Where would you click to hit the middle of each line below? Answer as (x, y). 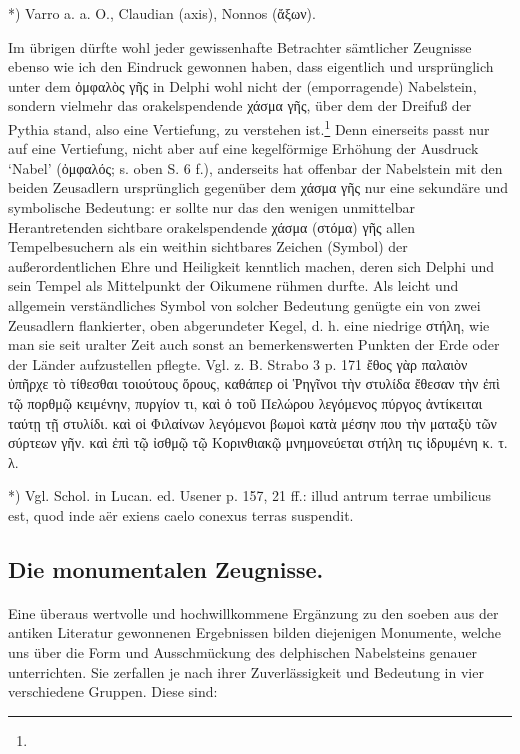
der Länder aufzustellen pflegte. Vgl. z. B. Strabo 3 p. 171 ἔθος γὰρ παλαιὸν (238, 363)
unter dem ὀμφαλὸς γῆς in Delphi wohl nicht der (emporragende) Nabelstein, (242, 85)
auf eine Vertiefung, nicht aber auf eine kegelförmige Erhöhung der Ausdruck (243, 148)
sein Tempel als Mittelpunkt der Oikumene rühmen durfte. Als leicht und (233, 285)
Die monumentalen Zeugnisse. (166, 568)
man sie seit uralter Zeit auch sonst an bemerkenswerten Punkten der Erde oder (254, 344)
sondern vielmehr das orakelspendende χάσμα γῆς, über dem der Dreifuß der (240, 105)
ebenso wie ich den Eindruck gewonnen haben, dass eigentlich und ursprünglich (251, 66)
